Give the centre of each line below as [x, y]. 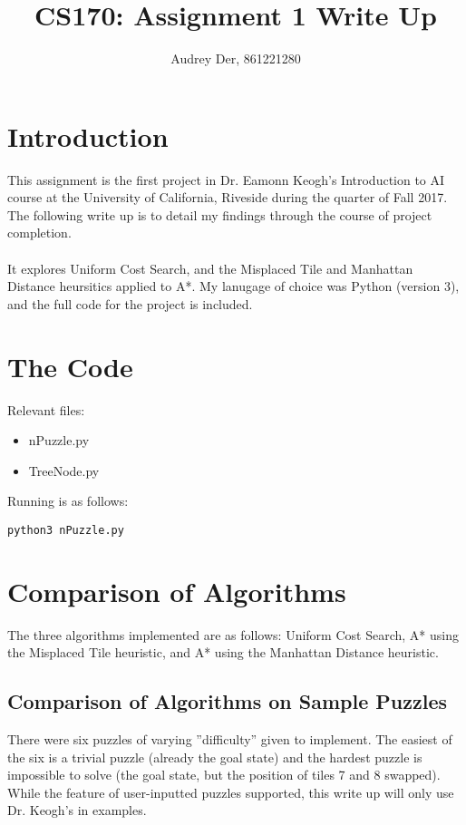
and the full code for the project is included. [130, 303]
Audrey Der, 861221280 [236, 58]
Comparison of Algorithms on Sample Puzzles [227, 701]
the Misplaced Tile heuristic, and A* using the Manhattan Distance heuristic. [223, 652]
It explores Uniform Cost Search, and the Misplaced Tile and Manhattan [210, 268]
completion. [39, 233]
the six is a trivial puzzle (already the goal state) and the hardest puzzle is [215, 757]
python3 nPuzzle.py [66, 530]
